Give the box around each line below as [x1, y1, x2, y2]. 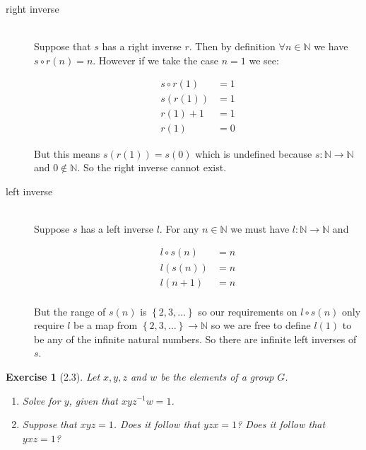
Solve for [22, 393, 61, 408]
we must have [230, 221, 290, 236]
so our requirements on [198, 304, 297, 318]
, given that [69, 393, 118, 408]
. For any [159, 221, 199, 236]
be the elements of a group [160, 369, 274, 383]
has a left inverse [81, 221, 154, 236]
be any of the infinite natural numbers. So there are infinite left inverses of [34, 331, 357, 346]
